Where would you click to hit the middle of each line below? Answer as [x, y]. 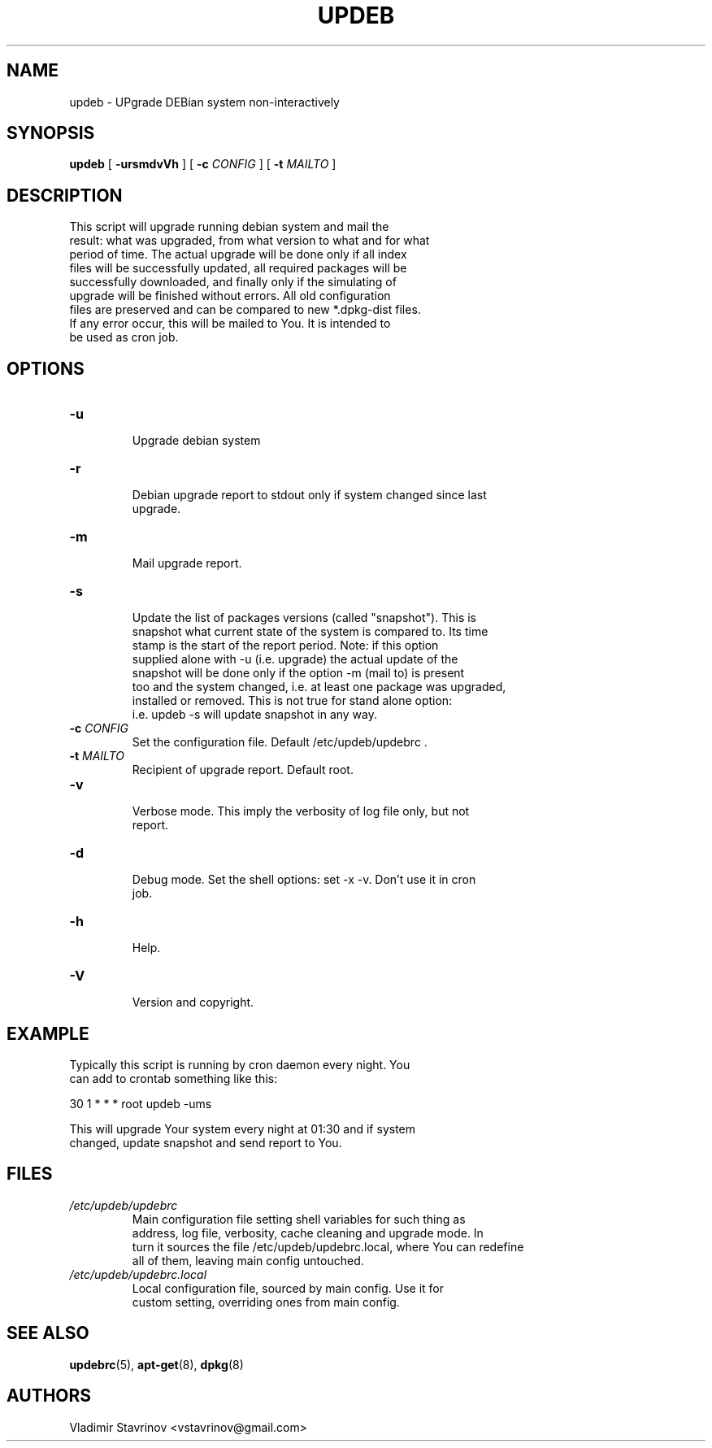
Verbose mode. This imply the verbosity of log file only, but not [301, 811]
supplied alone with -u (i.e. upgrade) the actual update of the [295, 659]
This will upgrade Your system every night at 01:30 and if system [243, 1128]
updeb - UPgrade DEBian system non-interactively [204, 102]
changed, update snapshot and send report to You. [206, 1142]
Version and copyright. [193, 1002]
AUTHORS [49, 1396]
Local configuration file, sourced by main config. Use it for [288, 1288]
